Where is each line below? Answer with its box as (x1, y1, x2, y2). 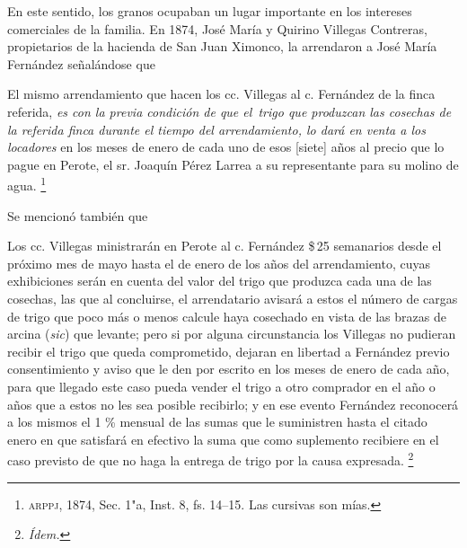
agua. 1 (7, 173, 47, 194)
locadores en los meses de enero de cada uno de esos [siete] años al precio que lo (7, 137, 445, 156)
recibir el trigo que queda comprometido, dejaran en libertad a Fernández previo (7, 341, 450, 360)
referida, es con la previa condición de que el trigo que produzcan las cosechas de (7, 102, 452, 120)
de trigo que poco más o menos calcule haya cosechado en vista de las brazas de (7, 306, 446, 325)
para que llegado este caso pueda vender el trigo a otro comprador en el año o (7, 376, 436, 395)
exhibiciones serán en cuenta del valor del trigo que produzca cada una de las (7, 271, 432, 290)
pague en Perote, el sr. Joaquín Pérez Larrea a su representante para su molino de (7, 155, 459, 173)
